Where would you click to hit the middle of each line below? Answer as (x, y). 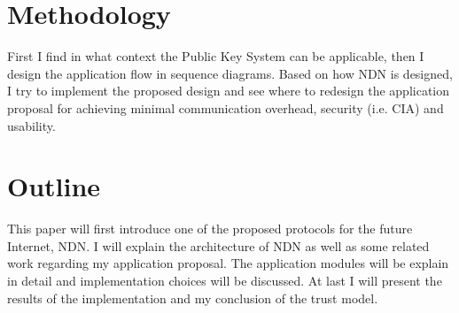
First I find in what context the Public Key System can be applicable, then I (216, 56)
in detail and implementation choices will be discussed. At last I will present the (225, 280)
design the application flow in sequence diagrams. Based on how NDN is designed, (230, 73)
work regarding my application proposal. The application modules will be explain (228, 263)
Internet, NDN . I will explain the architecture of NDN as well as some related (218, 245)
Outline (54, 186)
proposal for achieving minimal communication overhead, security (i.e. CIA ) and (226, 107)
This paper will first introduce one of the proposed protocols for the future (210, 229)
